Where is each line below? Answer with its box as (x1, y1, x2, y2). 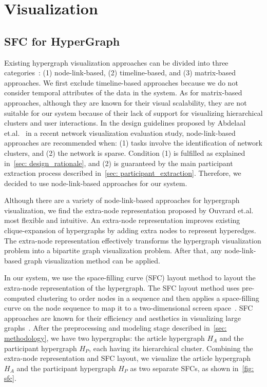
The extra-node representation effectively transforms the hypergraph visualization (4, 235, 261, 246)
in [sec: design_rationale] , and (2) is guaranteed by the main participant (4, 157, 233, 168)
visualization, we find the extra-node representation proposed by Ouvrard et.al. (4, 205, 254, 215)
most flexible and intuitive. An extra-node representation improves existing (4, 215, 240, 226)
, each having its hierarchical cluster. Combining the (89, 342, 253, 353)
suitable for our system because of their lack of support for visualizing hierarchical (4, 107, 263, 118)
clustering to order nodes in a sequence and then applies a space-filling (37, 292, 259, 303)
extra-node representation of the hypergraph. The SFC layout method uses (4, 282, 240, 293)
